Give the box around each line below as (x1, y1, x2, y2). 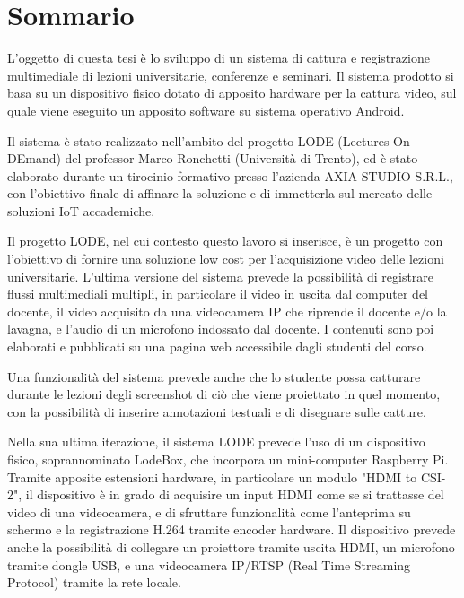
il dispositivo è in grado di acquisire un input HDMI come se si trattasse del (25, 485, 444, 504)
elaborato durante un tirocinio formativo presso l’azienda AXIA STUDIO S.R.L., (7, 166, 453, 185)
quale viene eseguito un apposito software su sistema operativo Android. (7, 100, 405, 119)
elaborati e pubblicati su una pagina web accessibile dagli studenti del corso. (7, 337, 427, 356)
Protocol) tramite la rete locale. (7, 573, 181, 592)
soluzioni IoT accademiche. (7, 201, 155, 220)
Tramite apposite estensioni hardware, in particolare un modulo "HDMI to (7, 467, 417, 486)
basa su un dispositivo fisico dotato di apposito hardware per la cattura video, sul (7, 83, 457, 102)
